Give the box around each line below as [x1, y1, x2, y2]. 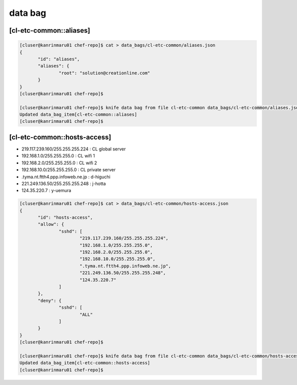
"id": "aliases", [38, 56, 80, 62]
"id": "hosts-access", [38, 215, 93, 220]
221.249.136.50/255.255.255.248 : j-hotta [21, 181, 106, 187]
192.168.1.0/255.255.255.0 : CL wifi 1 [21, 153, 95, 159]
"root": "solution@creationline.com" [58, 70, 150, 76]
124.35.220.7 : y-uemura [21, 188, 71, 193]
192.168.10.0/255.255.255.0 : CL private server [21, 167, 116, 173]
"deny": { [38, 297, 62, 303]
